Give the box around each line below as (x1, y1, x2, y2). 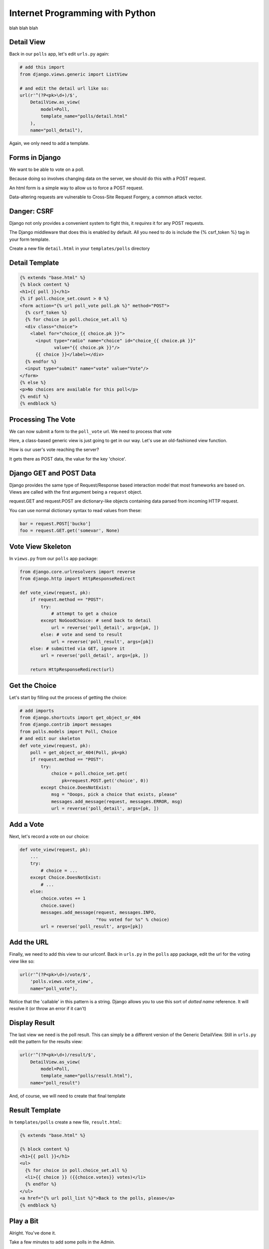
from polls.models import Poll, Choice (19, 728, 117, 734)
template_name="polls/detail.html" (40, 113, 128, 119)
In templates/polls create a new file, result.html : (9, 1119, 122, 1125)
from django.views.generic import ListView (19, 71, 128, 77)
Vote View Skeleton (9, 542, 72, 551)
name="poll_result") (30, 1080, 81, 1086)
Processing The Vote (9, 415, 76, 424)
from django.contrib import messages (19, 722, 112, 727)
